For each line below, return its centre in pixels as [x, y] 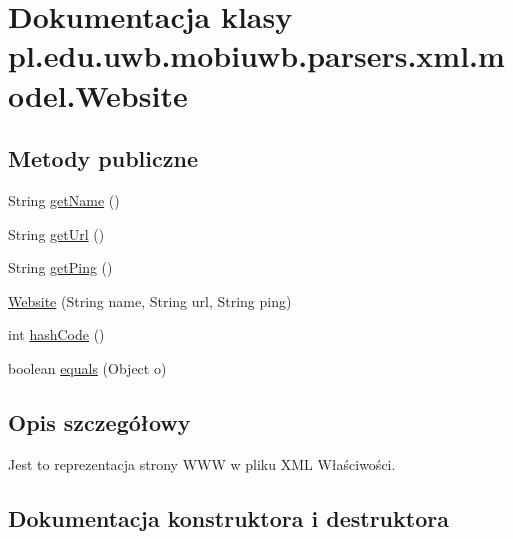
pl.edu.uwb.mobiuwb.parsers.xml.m [256, 55]
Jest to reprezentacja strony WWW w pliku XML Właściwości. [202, 463]
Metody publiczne [103, 158]
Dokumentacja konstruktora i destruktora [228, 517]
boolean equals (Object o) [87, 367]
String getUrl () [56, 233]
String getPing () [60, 267]
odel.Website [98, 94]
